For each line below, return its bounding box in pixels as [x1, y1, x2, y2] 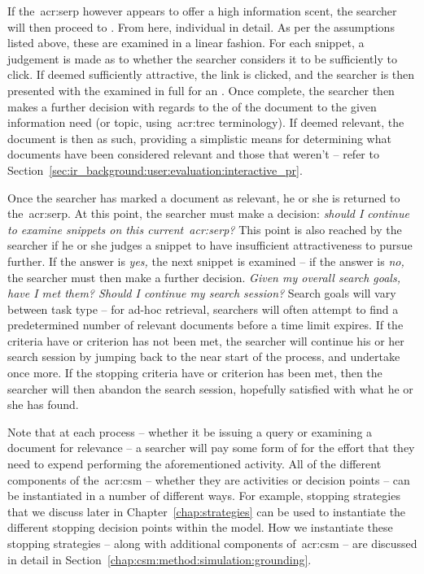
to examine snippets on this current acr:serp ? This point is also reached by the [7, 220, 402, 237]
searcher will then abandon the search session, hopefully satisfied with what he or [7, 380, 413, 397]
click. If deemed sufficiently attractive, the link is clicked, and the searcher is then [7, 66, 415, 83]
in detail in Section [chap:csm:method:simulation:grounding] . [7, 550, 312, 567]
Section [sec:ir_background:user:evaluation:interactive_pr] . [7, 161, 303, 178]
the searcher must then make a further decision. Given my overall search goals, [7, 268, 400, 285]
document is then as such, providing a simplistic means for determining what [7, 129, 391, 146]
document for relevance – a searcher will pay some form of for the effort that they [7, 439, 415, 456]
